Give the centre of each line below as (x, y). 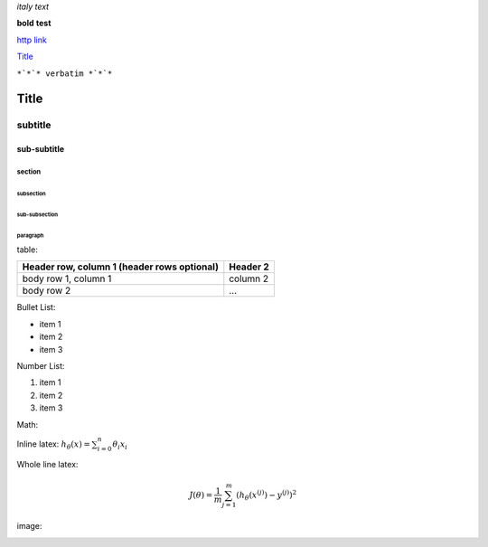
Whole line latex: (47, 464)
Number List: (41, 366)
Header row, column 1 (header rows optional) (120, 267)
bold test (34, 24)
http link (32, 40)
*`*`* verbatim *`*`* (65, 73)
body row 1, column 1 (67, 278)
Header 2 (249, 267)
